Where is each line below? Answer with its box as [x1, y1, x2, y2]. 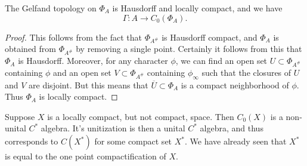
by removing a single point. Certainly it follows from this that [76, 42, 302, 55]
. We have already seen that [185, 135, 287, 147]
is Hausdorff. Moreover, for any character [18, 54, 168, 67]
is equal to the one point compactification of [5, 150, 166, 162]
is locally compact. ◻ [39, 90, 118, 103]
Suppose [5, 110, 35, 122]
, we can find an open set [175, 54, 268, 67]
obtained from [5, 42, 57, 55]
